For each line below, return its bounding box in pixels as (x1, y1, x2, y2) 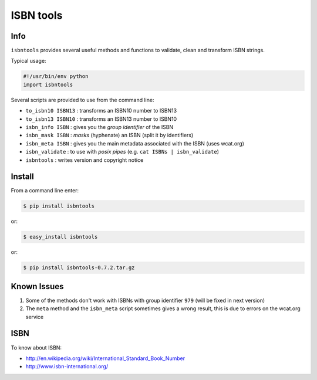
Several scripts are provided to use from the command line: (11, 96, 154, 103)
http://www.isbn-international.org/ (25, 363, 109, 370)
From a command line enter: (11, 187, 79, 194)
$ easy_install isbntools (23, 233, 98, 240)
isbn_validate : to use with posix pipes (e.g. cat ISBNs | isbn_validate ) (25, 148, 220, 155)
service (25, 313, 44, 320)
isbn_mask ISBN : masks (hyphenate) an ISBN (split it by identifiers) (25, 132, 194, 139)
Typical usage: (11, 57, 46, 65)
